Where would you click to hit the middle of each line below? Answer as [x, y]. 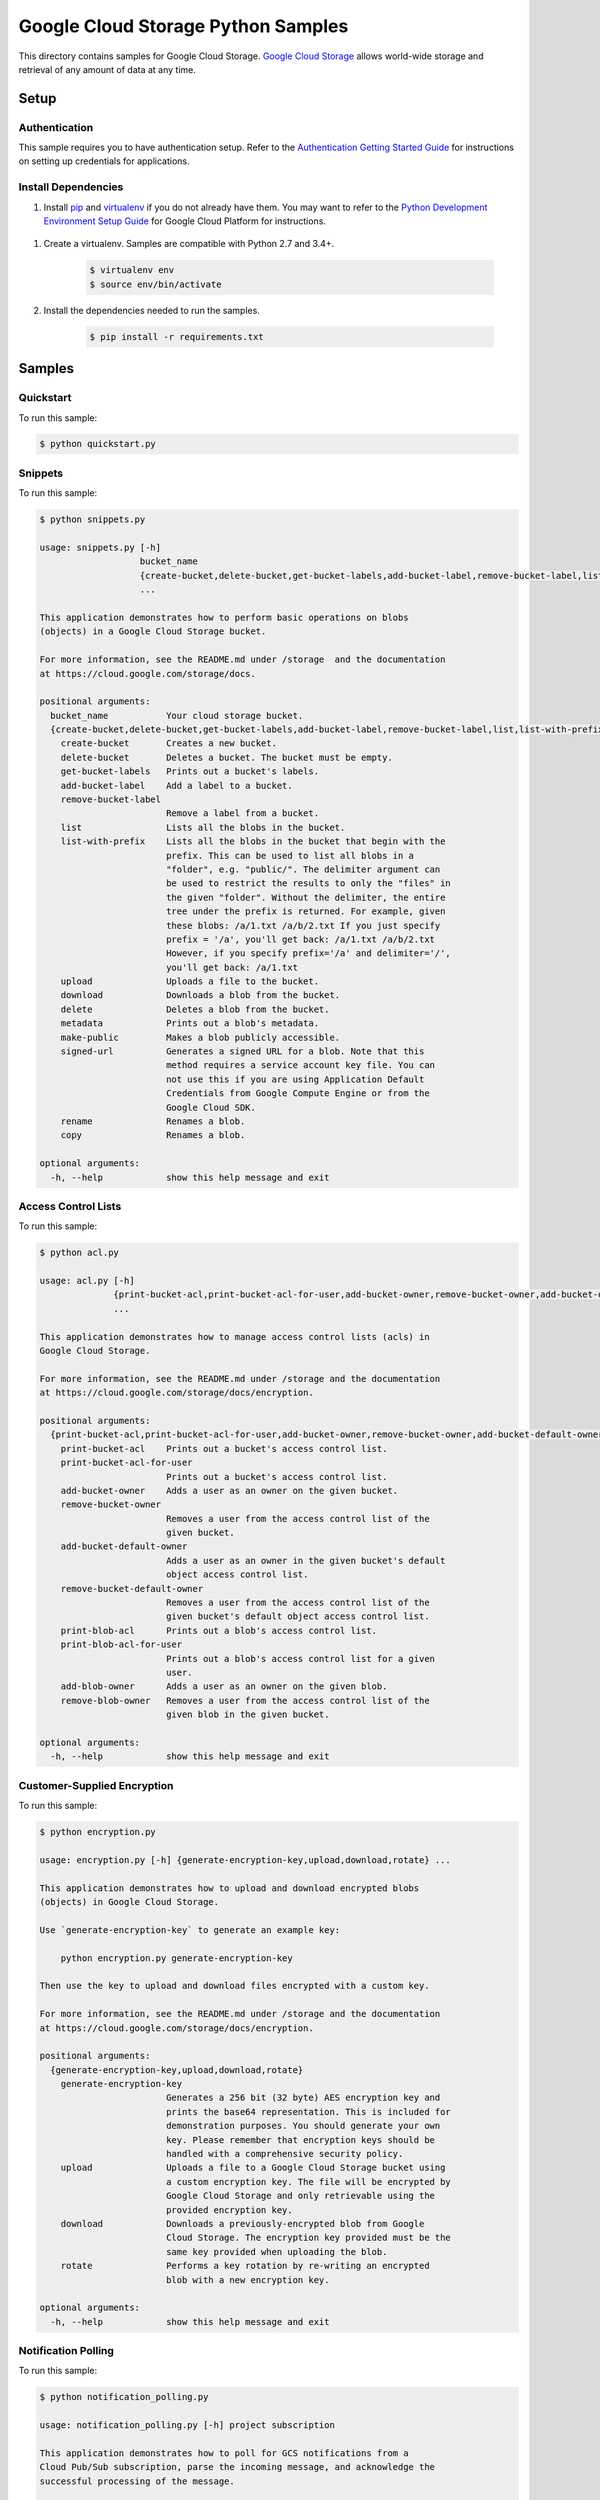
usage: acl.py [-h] [87, 1281]
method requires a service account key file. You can [300, 1065]
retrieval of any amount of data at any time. [107, 69]
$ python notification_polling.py [124, 2397]
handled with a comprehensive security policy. [284, 2154]
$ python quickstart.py [98, 444]
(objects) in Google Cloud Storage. [129, 1902]
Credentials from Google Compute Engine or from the [297, 1093]
